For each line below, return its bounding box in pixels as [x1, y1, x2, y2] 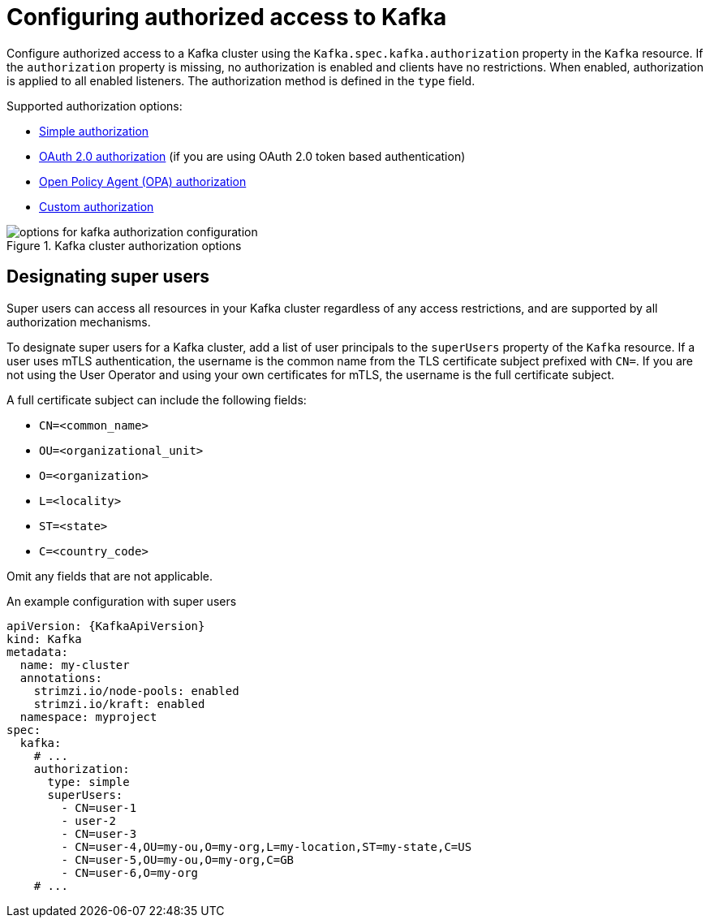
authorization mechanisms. [6, 314, 151, 329]
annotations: [19, 671, 103, 684]
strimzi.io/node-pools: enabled [33, 684, 239, 697]
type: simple [47, 775, 130, 788]
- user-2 [61, 814, 116, 827]
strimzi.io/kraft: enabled [33, 697, 205, 710]
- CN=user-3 [61, 827, 137, 840]
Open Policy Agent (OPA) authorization [39, 174, 247, 188]
